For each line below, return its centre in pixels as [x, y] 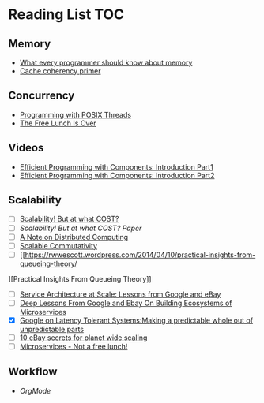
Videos [26, 148]
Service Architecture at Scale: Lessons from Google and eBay [120, 294]
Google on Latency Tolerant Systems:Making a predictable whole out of [136, 320]
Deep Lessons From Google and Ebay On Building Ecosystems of [126, 303]
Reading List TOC [66, 15]
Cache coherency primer [60, 71]
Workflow [33, 372]
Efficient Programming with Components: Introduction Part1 [116, 166]
